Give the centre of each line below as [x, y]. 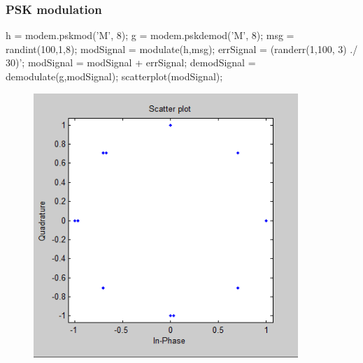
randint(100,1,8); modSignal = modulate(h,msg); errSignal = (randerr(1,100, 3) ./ [182, 49]
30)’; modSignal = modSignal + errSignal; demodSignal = [131, 62]
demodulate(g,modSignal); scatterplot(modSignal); [114, 76]
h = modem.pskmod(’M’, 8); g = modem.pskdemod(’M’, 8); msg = [150, 35]
